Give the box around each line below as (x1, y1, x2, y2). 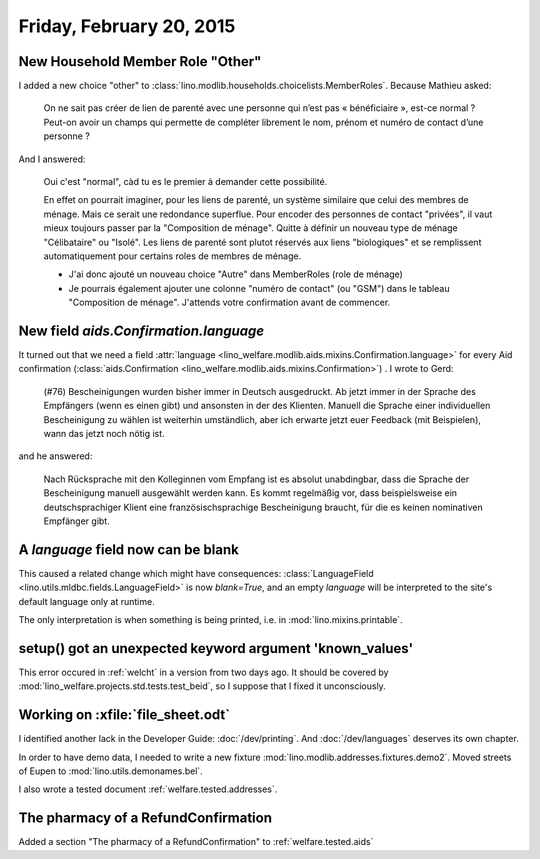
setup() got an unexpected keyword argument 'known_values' (18, 640, 414, 657)
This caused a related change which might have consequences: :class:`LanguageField (18, 567, 374, 579)
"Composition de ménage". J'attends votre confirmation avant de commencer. (68, 296, 391, 309)
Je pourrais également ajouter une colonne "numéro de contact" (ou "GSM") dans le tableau (68, 282, 450, 294)
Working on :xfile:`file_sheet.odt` (18, 706, 230, 724)
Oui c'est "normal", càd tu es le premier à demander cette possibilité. (43, 176, 328, 188)
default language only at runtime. (18, 595, 155, 607)
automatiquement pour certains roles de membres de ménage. (43, 250, 302, 262)
